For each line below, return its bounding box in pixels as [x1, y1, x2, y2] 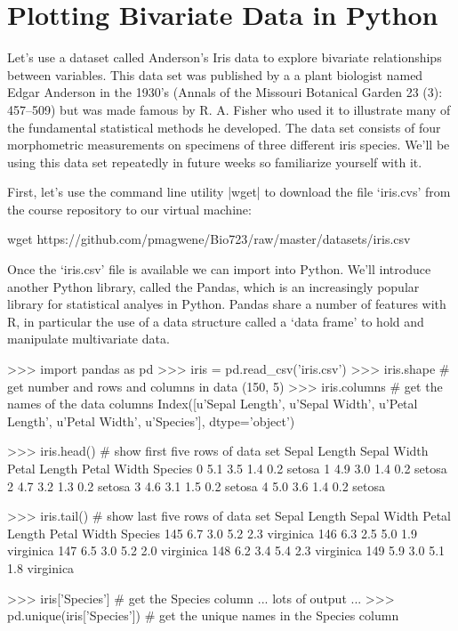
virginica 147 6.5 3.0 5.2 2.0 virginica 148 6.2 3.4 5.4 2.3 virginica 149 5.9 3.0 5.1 [7, 541, 446, 560]
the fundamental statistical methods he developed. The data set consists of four [7, 117, 441, 136]
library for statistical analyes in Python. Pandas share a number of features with [7, 295, 446, 313]
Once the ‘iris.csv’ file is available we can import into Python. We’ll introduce [7, 260, 431, 279]
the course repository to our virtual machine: [7, 199, 252, 218]
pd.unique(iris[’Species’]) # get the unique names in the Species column [7, 606, 399, 625]
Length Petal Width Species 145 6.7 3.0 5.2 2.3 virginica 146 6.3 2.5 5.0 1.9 [7, 523, 417, 542]
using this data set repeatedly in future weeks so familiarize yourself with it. [7, 152, 422, 171]
